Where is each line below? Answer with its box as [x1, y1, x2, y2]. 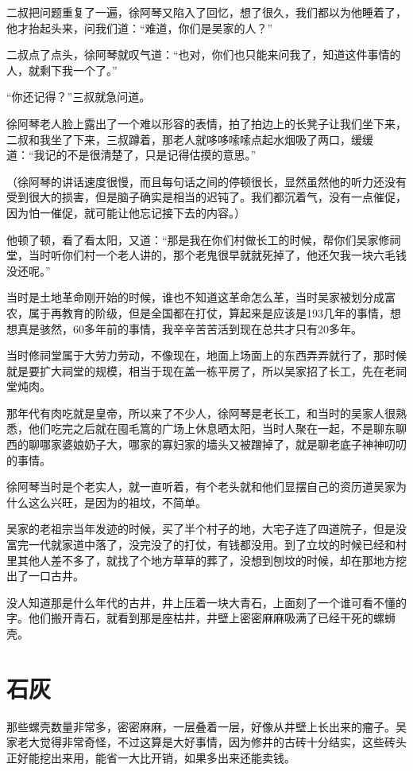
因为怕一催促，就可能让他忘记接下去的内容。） [6, 204, 245, 220]
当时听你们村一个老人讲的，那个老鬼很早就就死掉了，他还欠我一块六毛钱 [28, 247, 407, 263]
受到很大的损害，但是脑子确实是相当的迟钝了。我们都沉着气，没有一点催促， [6, 189, 407, 205]
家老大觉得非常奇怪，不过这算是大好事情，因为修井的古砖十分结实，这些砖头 [6, 734, 407, 750]
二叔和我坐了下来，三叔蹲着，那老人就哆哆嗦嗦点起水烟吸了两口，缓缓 [6, 130, 373, 147]
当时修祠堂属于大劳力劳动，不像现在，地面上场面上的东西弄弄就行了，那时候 [6, 347, 407, 364]
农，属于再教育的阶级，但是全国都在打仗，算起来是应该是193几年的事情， [6, 304, 390, 321]
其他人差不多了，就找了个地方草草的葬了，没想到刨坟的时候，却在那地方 [17, 551, 396, 568]
